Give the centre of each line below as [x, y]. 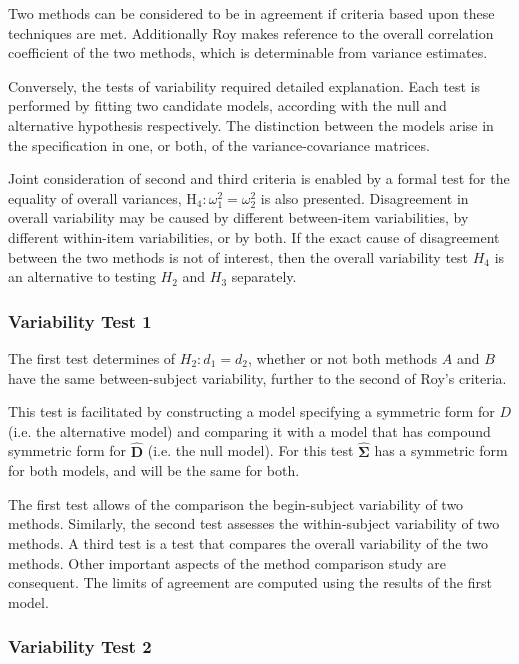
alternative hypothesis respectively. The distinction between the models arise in [251, 124]
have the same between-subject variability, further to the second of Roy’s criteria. [257, 377]
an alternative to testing [82, 276]
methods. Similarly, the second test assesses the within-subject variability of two [254, 523]
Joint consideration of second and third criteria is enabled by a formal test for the [259, 178]
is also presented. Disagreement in [364, 197]
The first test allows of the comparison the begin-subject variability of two [236, 503]
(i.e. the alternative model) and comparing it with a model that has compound [249, 430]
